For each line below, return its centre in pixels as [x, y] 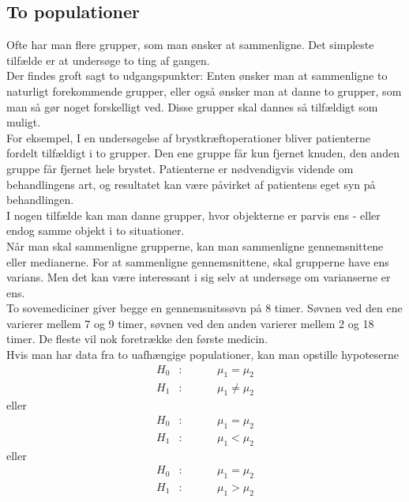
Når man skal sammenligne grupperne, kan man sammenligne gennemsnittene [195, 245]
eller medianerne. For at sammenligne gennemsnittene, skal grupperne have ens [198, 261]
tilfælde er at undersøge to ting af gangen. [108, 60]
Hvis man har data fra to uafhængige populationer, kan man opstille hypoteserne [203, 355]
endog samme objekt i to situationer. [96, 230]
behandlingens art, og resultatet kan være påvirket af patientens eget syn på [191, 184]
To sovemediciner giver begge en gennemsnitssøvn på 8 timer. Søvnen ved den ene [204, 308]
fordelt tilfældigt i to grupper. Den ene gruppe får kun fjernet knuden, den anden [203, 153]
